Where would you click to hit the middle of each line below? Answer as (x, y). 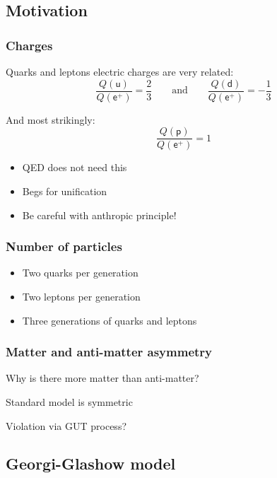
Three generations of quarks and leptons (110, 320)
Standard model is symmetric (69, 401)
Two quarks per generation (80, 273)
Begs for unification (65, 191)
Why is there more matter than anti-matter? (102, 378)
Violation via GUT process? (66, 425)
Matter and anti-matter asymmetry (109, 352)
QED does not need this (75, 167)
